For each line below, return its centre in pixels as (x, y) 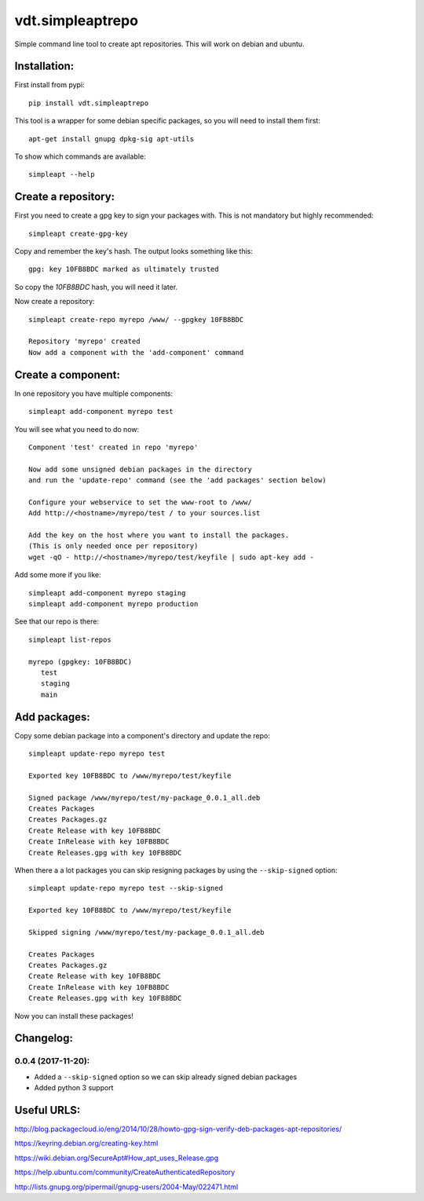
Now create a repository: (55, 302)
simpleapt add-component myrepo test (101, 412)
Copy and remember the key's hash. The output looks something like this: (133, 251)
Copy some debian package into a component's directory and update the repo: (143, 735)
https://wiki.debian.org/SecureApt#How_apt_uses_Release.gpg (117, 1158)
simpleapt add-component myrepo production (113, 604)
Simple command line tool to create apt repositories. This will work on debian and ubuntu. (160, 44)
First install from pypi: (50, 85)
